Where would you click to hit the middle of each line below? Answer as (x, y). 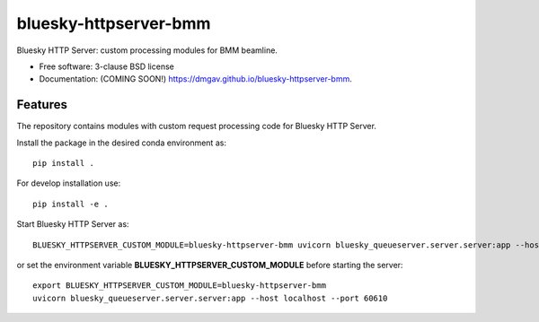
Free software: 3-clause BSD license (106, 66)
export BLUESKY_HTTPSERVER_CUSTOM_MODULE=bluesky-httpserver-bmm (180, 286)
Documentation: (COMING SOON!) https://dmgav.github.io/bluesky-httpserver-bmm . (195, 79)
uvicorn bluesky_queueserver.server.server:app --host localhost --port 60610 (210, 298)
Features (42, 104)
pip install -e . (71, 204)
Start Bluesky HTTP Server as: (73, 224)
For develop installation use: (69, 183)
